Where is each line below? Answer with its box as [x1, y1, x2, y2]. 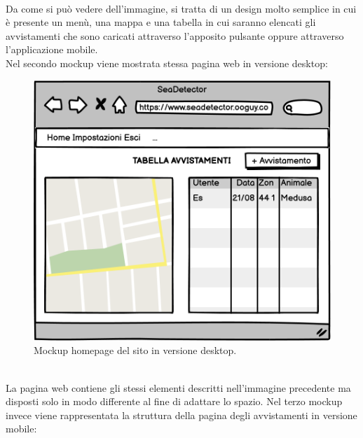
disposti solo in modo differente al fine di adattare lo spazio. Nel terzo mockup [6, 394, 343, 409]
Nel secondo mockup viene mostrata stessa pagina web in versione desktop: [6, 55, 328, 70]
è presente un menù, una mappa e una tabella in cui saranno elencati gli [6, 15, 316, 29]
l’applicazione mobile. [6, 42, 98, 57]
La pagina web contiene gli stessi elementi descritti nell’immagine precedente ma [6, 380, 351, 395]
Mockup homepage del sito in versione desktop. [34, 343, 237, 358]
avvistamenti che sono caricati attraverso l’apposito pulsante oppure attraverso [6, 28, 344, 43]
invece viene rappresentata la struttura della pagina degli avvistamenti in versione [6, 407, 357, 422]
